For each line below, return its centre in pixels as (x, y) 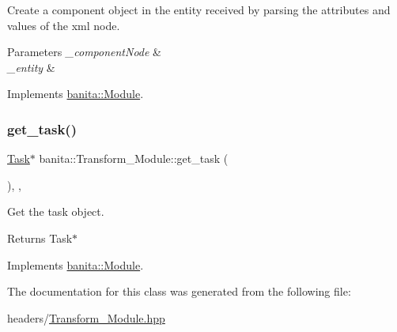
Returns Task (40, 238)
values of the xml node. (64, 25)
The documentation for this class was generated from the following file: (179, 291)
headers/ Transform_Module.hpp (86, 317)
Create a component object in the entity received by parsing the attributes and (199, 9)
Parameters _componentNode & (85, 52)
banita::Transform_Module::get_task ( (134, 158)
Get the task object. (56, 211)
